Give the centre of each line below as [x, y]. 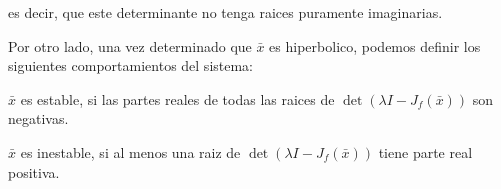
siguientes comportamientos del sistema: [130, 65]
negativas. [38, 118]
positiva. [34, 171]
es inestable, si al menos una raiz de [130, 151]
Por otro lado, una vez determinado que [130, 45]
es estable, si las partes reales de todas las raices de [177, 98]
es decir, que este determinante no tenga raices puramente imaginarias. [225, 12]
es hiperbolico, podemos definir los [375, 45]
